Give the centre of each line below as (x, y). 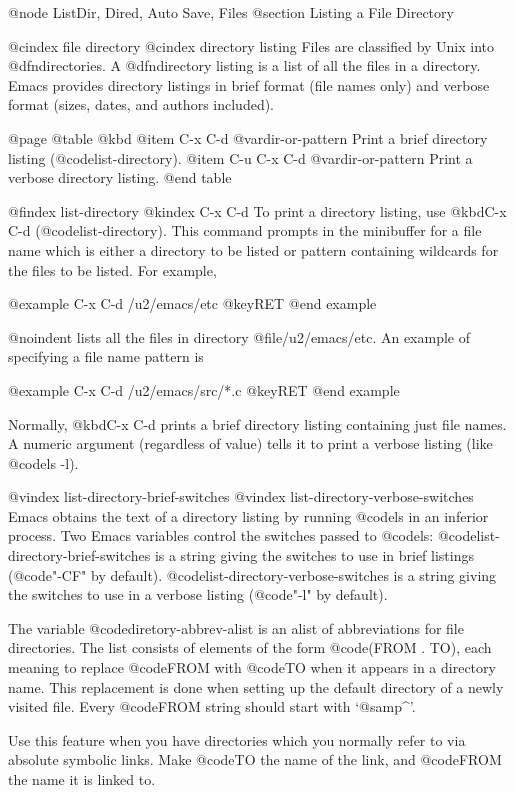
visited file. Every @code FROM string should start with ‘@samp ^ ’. (212, 706)
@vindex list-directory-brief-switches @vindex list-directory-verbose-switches (241, 496)
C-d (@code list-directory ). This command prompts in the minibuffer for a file (245, 230)
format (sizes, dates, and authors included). (141, 104)
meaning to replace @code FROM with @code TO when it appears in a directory (252, 667)
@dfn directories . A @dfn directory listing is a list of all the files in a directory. (244, 65)
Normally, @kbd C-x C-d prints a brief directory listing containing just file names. (257, 423)
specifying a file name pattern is (106, 356)
